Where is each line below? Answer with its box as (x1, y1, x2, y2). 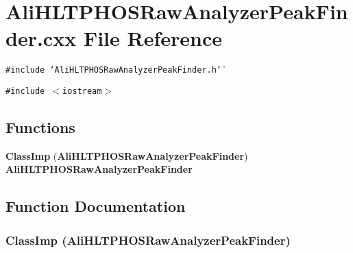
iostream (62, 86, 102, 96)
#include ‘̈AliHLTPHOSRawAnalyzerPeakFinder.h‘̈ (5, 65, 221, 75)
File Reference (83, 24, 222, 52)
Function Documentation (5, 195, 186, 217)
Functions (5, 117, 75, 138)
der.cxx (5, 24, 77, 52)
